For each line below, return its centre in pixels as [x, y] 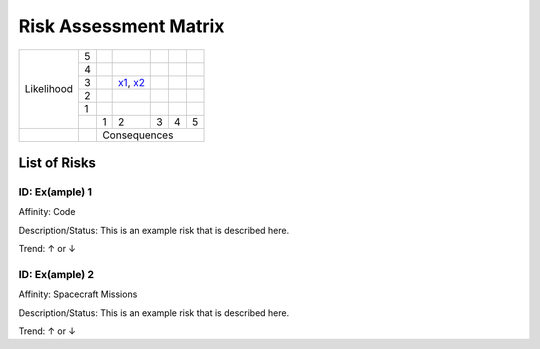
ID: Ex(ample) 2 [56, 274]
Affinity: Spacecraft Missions [78, 294]
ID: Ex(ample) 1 [55, 192]
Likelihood [49, 89]
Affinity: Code [47, 212]
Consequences [137, 135]
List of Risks [57, 162]
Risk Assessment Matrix [121, 26]
